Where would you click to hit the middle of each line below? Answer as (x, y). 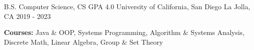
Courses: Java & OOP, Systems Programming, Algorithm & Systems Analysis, (124, 32)
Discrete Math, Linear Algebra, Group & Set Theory (84, 42)
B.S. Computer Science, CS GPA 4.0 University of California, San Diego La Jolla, (127, 6)
